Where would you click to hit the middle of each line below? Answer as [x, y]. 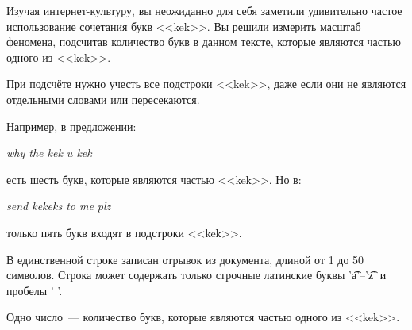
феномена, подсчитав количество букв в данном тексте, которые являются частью [204, 42]
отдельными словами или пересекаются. [103, 99]
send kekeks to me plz [59, 206]
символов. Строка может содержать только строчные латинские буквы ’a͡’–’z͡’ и [196, 275]
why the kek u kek [49, 153]
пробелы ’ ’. [35, 290]
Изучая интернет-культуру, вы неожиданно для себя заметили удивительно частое [204, 10]
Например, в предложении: [71, 126]
